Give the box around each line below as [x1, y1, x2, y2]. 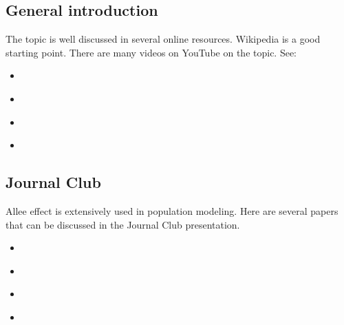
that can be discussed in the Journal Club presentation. [6, 217, 240, 231]
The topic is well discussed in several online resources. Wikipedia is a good [6, 32, 321, 46]
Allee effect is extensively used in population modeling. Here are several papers [6, 203, 338, 218]
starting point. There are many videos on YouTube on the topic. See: [6, 45, 297, 59]
